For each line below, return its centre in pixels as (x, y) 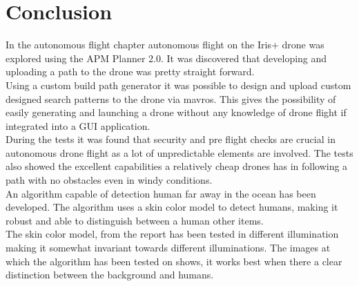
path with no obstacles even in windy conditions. (109, 180)
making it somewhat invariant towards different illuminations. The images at (168, 248)
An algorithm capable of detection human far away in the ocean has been (161, 193)
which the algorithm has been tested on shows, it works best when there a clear (174, 261)
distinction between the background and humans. (110, 275)
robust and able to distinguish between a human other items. (135, 220)
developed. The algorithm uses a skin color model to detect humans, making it (172, 207)
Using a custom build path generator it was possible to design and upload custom (178, 85)
